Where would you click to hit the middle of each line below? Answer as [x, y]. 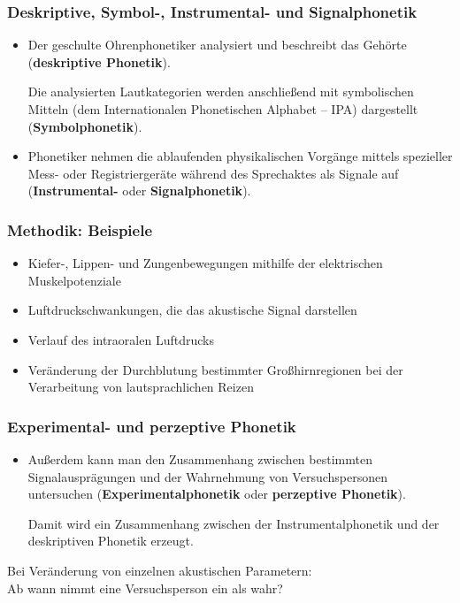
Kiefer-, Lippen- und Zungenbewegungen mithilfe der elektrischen [205, 263]
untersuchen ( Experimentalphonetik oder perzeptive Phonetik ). [217, 494]
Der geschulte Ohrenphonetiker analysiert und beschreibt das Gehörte [217, 45]
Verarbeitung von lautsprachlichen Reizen [141, 387]
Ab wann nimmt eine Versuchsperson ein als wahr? [145, 588]
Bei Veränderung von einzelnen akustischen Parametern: [160, 570]
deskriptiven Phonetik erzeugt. [111, 541]
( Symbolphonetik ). [85, 126]
